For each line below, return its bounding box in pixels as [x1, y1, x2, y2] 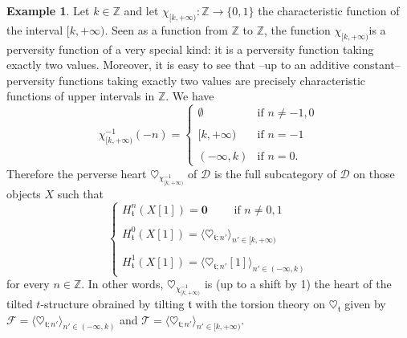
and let [124, 2, 159, 18]
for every [6, 275, 50, 292]
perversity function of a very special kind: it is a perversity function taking [6, 40, 374, 57]
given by [344, 295, 386, 312]
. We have [165, 88, 214, 104]
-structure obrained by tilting [40, 295, 185, 312]
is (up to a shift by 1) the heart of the [204, 275, 392, 292]
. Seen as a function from [104, 21, 228, 38]
